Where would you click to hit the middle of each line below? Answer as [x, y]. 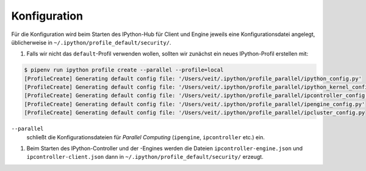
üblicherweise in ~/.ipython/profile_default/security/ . [91, 42]
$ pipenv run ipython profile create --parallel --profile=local [124, 70]
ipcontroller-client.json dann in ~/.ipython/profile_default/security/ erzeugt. [145, 157]
